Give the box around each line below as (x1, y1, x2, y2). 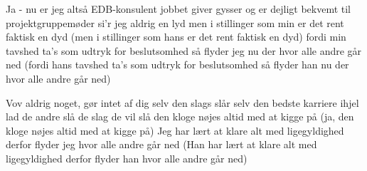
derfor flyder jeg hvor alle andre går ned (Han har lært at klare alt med (6, 137, 317, 152)
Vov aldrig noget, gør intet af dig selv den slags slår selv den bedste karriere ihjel (6, 95, 359, 110)
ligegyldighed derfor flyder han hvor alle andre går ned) (6, 150, 248, 165)
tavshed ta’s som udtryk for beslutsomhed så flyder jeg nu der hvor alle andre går (6, 43, 362, 58)
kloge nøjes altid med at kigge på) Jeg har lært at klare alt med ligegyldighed (6, 123, 344, 138)
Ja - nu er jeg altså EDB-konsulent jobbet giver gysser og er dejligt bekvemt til (6, 1, 351, 16)
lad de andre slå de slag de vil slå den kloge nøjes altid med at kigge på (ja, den (6, 109, 354, 124)
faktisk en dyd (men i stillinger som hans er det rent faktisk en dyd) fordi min (6, 29, 346, 44)
